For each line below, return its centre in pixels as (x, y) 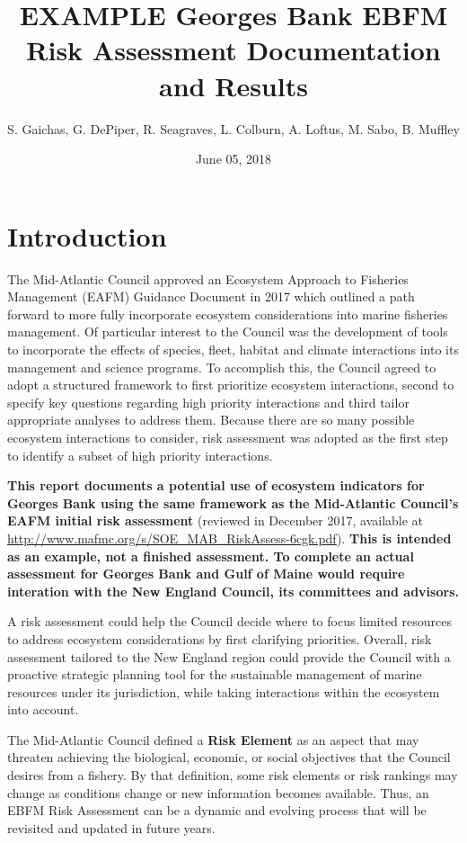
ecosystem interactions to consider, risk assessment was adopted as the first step (228, 437)
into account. (43, 709)
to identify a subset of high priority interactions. (140, 455)
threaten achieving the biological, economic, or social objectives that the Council (229, 757)
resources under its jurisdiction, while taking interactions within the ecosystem (224, 691)
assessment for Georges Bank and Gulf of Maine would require (206, 574)
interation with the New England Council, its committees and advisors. (233, 591)
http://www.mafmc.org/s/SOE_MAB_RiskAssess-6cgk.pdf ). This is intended (229, 538)
